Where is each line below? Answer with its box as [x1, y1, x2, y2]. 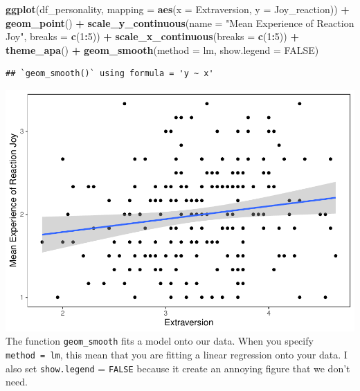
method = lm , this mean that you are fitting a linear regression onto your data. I [6, 347, 348, 362]
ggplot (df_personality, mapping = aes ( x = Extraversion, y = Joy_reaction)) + [6, 2, 350, 16]
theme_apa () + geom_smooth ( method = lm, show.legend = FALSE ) [6, 42, 319, 57]
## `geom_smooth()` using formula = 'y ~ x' [6, 69, 214, 79]
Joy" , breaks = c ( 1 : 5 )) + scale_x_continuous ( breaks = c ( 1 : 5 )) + [6, 29, 299, 44]
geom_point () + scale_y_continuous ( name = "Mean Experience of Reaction [6, 15, 354, 30]
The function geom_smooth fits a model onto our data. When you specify [6, 334, 314, 348]
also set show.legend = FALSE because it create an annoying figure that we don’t [6, 361, 350, 375]
